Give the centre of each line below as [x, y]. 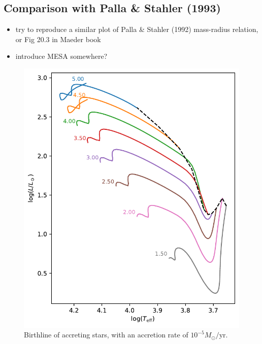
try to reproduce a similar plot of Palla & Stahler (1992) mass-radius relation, [137, 29]
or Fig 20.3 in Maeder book [58, 39]
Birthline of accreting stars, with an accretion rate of [106, 335]
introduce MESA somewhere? [61, 56]
